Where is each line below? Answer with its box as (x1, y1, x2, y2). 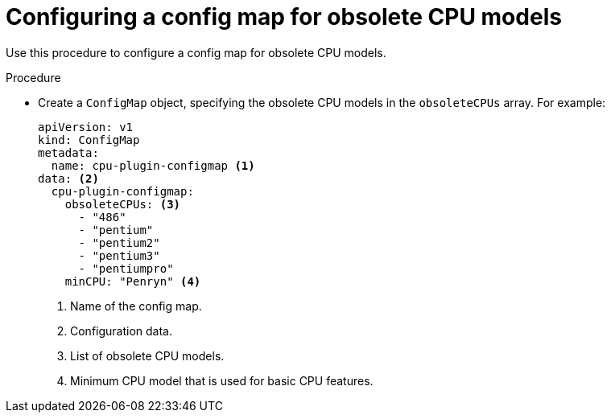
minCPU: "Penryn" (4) (64, 274, 201, 288)
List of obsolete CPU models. (70, 348, 225, 363)
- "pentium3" (78, 249, 160, 262)
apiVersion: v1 (38, 120, 134, 134)
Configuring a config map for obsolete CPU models (6, 3, 562, 31)
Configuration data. (70, 323, 173, 338)
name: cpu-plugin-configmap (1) (51, 158, 255, 172)
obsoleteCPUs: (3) (64, 197, 181, 211)
